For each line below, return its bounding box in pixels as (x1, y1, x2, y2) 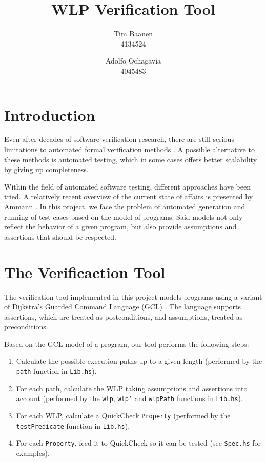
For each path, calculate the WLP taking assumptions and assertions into (16, 383, 248, 393)
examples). (16, 447, 50, 458)
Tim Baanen (113, 28, 153, 39)
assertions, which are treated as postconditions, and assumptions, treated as (4, 311, 243, 322)
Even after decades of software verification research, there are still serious (4, 134, 234, 144)
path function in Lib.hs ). (16, 366, 97, 376)
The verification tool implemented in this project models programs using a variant (4, 291, 262, 302)
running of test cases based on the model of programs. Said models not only (4, 211, 243, 222)
